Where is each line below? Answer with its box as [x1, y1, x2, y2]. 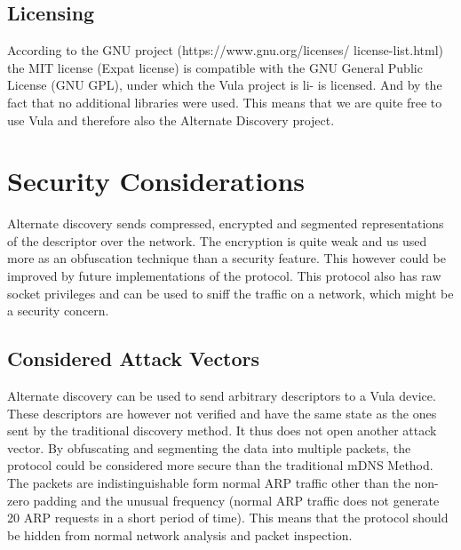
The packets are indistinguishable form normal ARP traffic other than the [7, 474, 410, 492]
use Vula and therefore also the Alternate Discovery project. [7, 110, 335, 129]
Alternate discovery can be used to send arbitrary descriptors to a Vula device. [7, 387, 436, 405]
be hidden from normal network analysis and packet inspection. [7, 525, 353, 544]
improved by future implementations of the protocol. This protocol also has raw [7, 267, 441, 285]
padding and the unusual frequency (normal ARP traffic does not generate [33, 490, 440, 509]
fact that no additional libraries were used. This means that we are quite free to [7, 92, 442, 111]
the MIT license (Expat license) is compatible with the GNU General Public [7, 58, 423, 76]
